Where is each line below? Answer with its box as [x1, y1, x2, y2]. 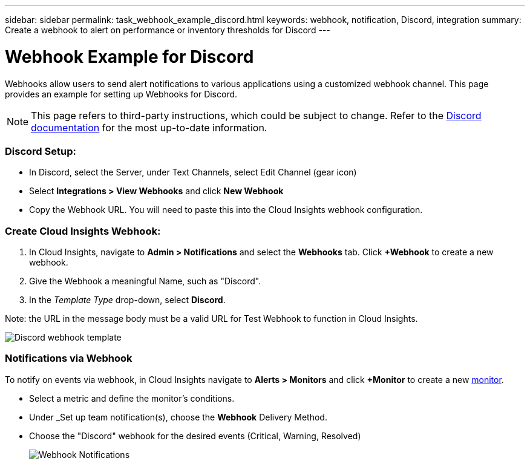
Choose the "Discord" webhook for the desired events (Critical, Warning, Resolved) [29, 430, 361, 441]
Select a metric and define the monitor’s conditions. [29, 393, 235, 404]
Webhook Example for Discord [5, 46, 254, 67]
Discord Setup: [5, 145, 76, 157]
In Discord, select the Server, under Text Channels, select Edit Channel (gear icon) [29, 167, 357, 178]
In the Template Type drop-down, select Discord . [29, 295, 226, 305]
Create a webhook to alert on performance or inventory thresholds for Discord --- [5, 25, 330, 35]
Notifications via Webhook [5, 352, 132, 365]
